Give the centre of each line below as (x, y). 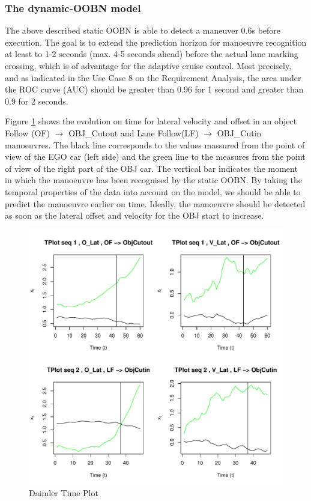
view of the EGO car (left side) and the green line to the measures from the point (155, 156)
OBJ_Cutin (239, 132)
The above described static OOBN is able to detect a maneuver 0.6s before (143, 30)
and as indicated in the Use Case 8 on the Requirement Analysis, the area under (153, 77)
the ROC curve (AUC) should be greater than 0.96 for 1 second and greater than (154, 89)
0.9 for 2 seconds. (37, 101)
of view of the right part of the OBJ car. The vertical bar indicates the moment (151, 168)
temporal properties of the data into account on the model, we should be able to (153, 191)
